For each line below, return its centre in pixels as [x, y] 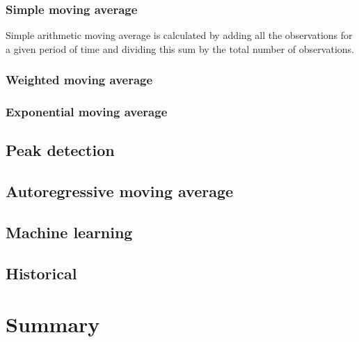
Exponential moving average [87, 112]
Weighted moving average [79, 80]
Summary [53, 324]
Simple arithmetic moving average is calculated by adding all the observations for [179, 35]
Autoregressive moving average [120, 191]
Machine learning [69, 232]
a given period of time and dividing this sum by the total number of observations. [180, 48]
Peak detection [60, 150]
